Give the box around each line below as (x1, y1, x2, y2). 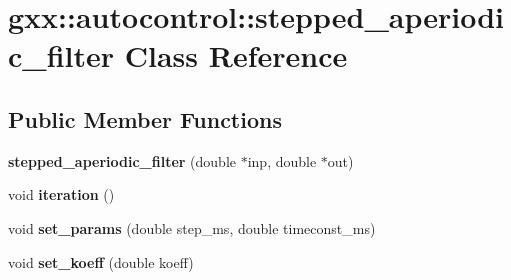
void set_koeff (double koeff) (8, 251, 194, 272)
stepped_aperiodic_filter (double (8, 150, 237, 171)
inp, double (247, 150, 317, 171)
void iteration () (8, 184, 115, 205)
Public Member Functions (8, 103, 282, 134)
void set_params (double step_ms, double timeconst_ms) (8, 217, 376, 238)
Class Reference (124, 35, 348, 76)
